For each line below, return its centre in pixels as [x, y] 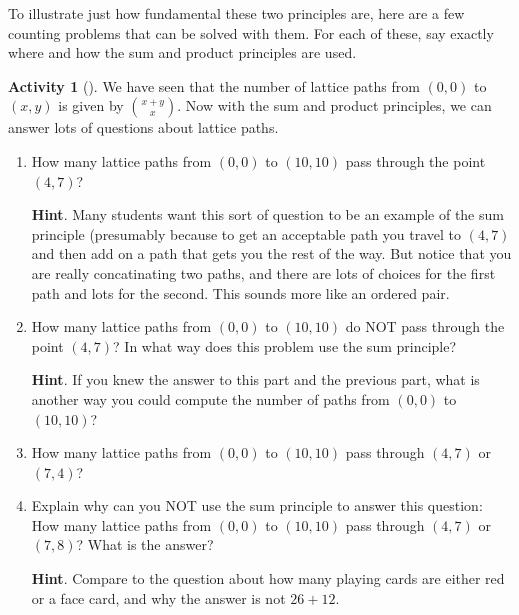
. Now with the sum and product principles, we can [334, 105]
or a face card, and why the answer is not [158, 597]
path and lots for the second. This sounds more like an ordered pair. [240, 292]
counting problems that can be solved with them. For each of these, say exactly [251, 32]
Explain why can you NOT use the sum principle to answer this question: [257, 505]
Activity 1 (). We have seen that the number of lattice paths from [214, 85]
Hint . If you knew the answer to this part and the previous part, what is [255, 379]
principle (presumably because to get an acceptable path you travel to [246, 233]
